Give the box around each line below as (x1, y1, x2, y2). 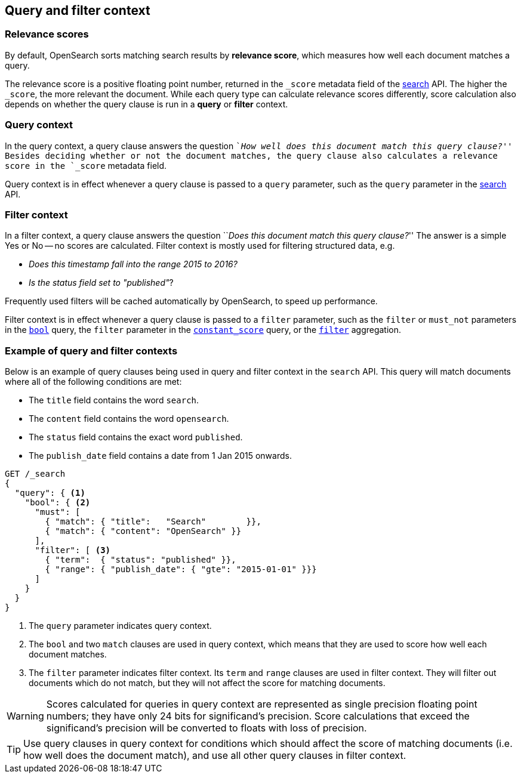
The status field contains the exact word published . (29, 432, 243, 443)
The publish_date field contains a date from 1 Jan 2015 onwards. (29, 450, 292, 461)
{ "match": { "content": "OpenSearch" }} (45, 526, 242, 536)
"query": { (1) (14, 488, 85, 498)
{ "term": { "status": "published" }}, (45, 555, 236, 565)
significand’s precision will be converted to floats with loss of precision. (46, 722, 367, 734)
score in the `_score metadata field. (5, 160, 167, 171)
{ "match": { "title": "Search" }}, (45, 517, 261, 527)
